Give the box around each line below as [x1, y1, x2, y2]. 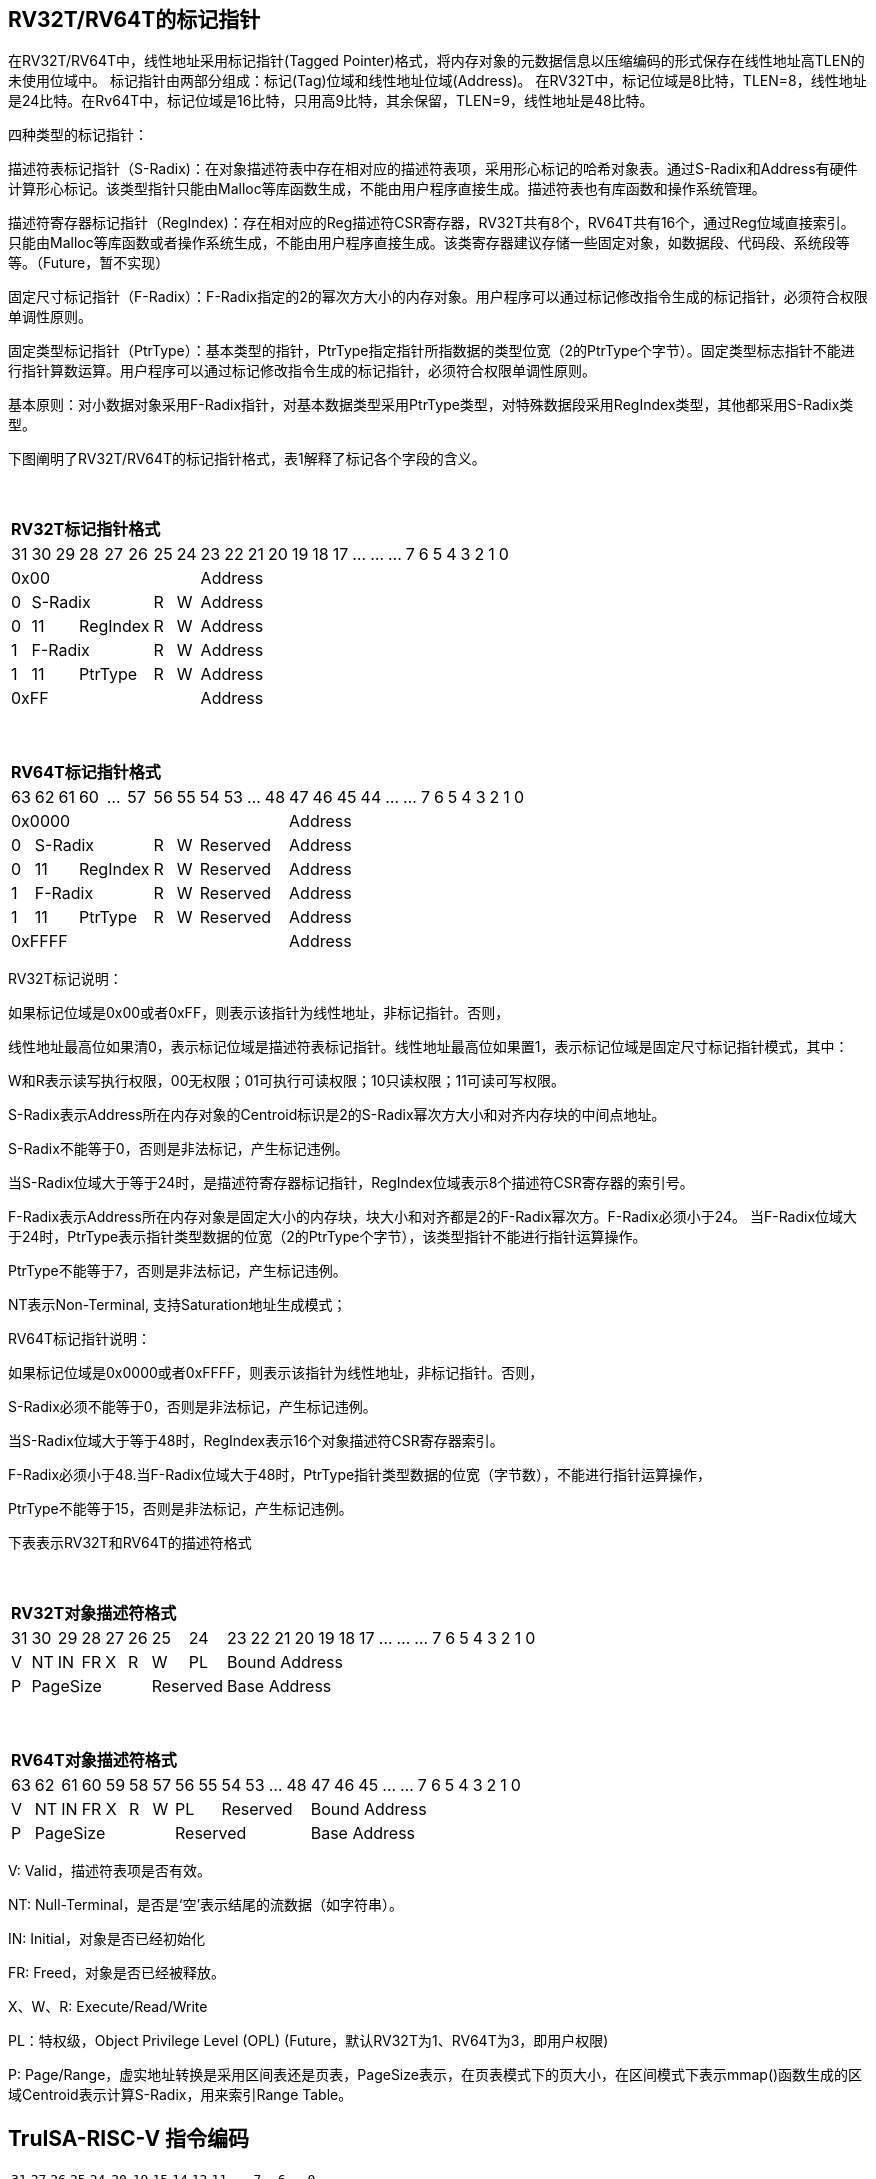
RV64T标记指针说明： [8, 1330, 152, 1348]
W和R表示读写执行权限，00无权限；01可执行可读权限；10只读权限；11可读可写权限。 [8, 1072, 565, 1090]
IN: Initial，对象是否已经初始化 [8, 1930, 205, 1948]
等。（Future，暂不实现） [8, 254, 170, 272]
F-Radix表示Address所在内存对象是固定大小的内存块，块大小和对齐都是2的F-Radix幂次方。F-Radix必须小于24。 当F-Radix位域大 [8, 1208, 858, 1226]
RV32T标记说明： [8, 970, 123, 988]
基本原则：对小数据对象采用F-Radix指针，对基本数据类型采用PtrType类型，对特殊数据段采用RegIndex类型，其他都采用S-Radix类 [8, 396, 854, 414]
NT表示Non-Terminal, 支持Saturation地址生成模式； [8, 1296, 347, 1314]
